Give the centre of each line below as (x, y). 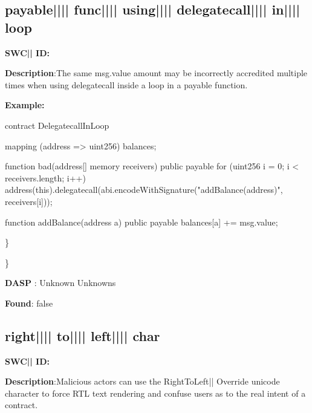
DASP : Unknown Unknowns (60, 283)
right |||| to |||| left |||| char (83, 335)
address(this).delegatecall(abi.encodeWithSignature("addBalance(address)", (144, 190)
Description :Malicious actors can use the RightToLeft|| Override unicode (142, 381)
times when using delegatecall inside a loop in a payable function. (126, 84)
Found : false (29, 303)
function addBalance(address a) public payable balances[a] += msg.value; (141, 222)
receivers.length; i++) (45, 177)
